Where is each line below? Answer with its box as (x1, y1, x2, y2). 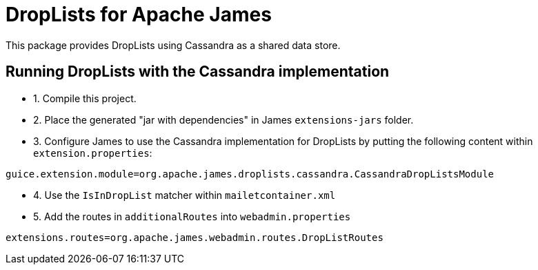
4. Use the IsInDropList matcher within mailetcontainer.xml (33, 189, 336, 201)
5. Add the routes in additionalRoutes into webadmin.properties (33, 210, 351, 222)
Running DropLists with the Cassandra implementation (6, 63, 390, 81)
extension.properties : (33, 146, 152, 159)
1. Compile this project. (33, 92, 137, 104)
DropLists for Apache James (6, 3, 272, 26)
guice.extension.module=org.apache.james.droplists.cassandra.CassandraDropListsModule (6, 168, 495, 180)
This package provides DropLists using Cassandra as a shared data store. (6, 39, 341, 51)
